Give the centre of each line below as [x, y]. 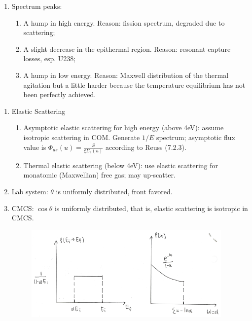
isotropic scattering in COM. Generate [82, 137]
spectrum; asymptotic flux [196, 137]
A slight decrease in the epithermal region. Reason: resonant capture [127, 49]
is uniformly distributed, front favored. [114, 192]
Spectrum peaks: [37, 6]
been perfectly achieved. [60, 94]
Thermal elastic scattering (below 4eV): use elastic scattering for [121, 165]
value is [35, 147]
